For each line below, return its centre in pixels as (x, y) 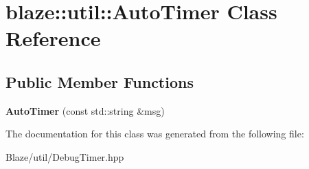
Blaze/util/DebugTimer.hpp (65, 156)
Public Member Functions (100, 81)
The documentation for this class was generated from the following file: (155, 134)
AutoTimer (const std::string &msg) (85, 110)
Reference (53, 38)
